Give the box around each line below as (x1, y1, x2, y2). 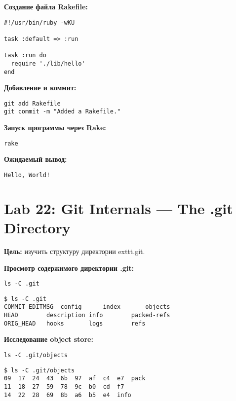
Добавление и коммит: (4, 82, 77, 93)
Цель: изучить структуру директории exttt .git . (4, 246, 145, 256)
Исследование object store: (4, 334, 93, 344)
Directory (4, 217, 71, 237)
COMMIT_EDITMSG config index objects (4, 303, 170, 311)
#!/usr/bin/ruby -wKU (4, 19, 75, 26)
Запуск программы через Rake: (4, 122, 106, 133)
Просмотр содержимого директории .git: (4, 262, 134, 273)
